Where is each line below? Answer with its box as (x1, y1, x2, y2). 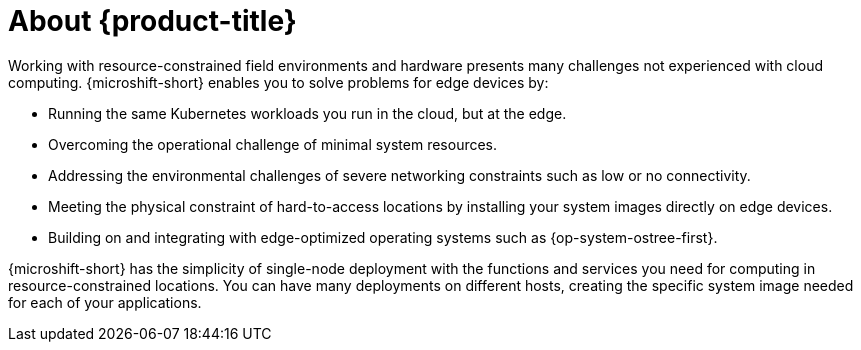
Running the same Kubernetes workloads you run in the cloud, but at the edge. (48, 104, 567, 122)
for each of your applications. (8, 293, 202, 311)
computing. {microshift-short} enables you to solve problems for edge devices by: (8, 73, 549, 91)
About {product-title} (8, 4, 297, 38)
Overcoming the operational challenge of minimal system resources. (48, 135, 498, 153)
